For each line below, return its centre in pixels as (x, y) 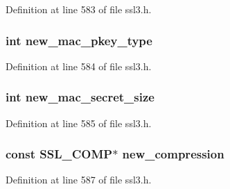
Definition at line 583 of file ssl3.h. (79, 9)
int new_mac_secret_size (80, 97)
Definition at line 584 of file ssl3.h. (79, 66)
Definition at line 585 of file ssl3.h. (79, 123)
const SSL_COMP (59, 154)
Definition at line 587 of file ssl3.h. (79, 180)
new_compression (173, 154)
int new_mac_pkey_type (79, 40)
